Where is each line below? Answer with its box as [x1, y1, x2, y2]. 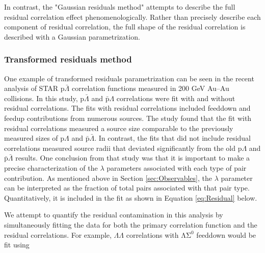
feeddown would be [196, 229, 256, 240]
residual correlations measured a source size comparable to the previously [4, 122, 233, 133]
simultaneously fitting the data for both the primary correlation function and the [4, 219, 257, 230]
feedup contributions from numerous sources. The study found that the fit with [4, 112, 252, 123]
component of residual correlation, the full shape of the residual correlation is [4, 21, 246, 32]
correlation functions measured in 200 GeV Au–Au [71, 83, 229, 93]
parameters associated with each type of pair [107, 162, 247, 173]
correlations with [126, 229, 179, 240]
